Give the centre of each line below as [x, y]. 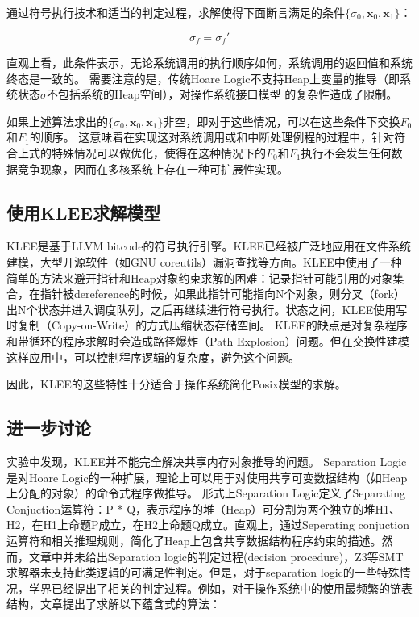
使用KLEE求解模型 [84, 212]
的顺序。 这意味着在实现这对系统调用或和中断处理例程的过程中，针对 [212, 137]
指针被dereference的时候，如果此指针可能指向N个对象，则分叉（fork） [222, 294]
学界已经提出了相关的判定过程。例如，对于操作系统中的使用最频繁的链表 [220, 588]
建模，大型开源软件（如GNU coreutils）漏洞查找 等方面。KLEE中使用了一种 [204, 262]
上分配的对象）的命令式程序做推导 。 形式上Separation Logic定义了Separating [206, 493]
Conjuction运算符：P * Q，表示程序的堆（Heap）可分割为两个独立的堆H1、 [204, 508]
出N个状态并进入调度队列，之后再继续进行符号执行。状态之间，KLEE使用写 [207, 309]
